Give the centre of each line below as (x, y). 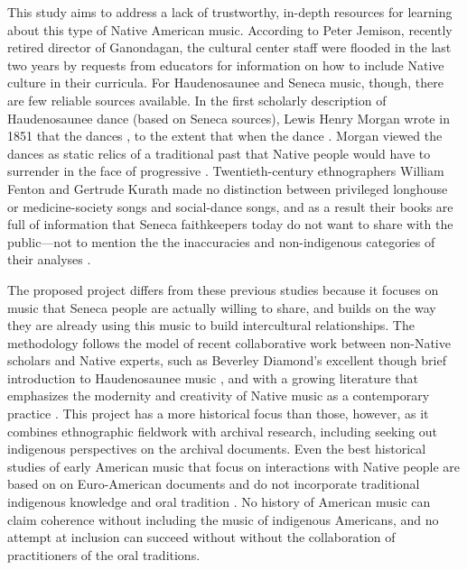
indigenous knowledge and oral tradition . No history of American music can (219, 502)
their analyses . (49, 259)
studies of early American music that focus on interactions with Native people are (234, 466)
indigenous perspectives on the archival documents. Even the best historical (217, 449)
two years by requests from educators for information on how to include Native (226, 64)
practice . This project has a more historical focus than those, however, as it (218, 414)
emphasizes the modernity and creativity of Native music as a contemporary (219, 395)
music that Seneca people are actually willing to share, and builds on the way (222, 307)
